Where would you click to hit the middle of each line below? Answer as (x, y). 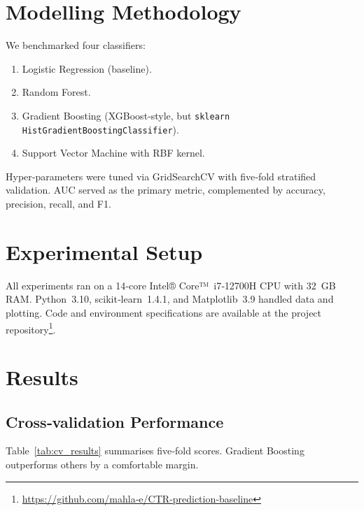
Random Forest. (56, 92)
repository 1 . (31, 328)
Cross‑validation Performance (115, 421)
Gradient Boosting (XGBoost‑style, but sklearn (126, 115)
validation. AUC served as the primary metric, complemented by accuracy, (166, 190)
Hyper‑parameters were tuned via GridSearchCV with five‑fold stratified (161, 176)
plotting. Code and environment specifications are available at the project (164, 312)
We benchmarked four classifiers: (76, 45)
